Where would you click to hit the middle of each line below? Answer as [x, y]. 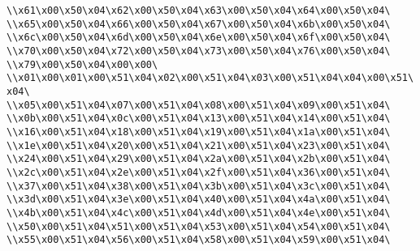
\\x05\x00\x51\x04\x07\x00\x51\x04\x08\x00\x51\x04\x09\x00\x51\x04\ [199, 105]
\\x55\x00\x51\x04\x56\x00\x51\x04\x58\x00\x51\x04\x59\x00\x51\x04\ [199, 240]
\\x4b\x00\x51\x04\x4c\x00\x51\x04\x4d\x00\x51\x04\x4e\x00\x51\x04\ [199, 213]
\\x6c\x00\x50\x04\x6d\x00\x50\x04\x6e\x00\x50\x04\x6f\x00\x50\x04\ [199, 38]
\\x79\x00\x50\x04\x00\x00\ [82, 64]
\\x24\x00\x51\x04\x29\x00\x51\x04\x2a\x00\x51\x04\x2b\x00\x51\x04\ [199, 159]
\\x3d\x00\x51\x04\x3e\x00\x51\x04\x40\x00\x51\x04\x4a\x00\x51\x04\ [199, 200]
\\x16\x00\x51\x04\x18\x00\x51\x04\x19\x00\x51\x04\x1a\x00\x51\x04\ [199, 132]
